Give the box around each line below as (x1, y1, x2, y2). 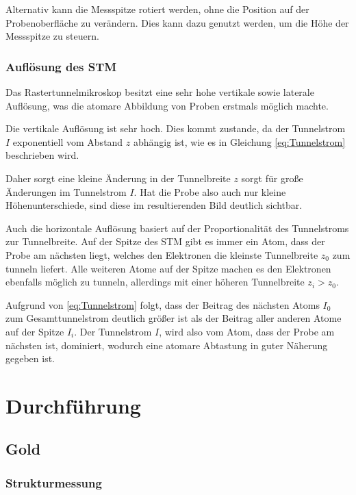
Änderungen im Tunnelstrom (5, 184, 127, 199)
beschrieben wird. (5, 148, 79, 162)
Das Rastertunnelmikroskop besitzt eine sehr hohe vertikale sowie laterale (5, 85, 314, 99)
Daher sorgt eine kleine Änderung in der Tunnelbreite (5, 170, 231, 185)
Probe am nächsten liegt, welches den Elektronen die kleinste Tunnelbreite (5, 247, 318, 262)
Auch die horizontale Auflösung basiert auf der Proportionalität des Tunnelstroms (5, 220, 349, 235)
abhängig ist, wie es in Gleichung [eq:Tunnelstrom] (133, 134, 346, 149)
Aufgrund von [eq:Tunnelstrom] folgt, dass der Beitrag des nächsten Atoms (5, 297, 320, 312)
